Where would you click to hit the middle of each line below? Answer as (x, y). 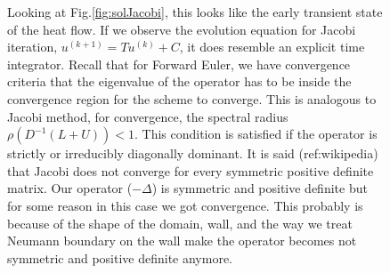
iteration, (32, 47)
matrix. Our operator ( (70, 188)
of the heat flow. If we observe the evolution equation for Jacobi (182, 29)
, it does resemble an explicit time (272, 47)
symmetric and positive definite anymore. (120, 257)
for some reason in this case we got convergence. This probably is (185, 205)
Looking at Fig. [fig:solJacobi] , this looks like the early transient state (195, 12)
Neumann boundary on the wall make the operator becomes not (182, 241)
